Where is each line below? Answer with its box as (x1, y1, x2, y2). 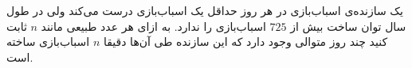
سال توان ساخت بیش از (290, 17, 406, 34)
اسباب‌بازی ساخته (6, 33, 90, 50)
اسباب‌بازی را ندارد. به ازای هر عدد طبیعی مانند (41, 17, 266, 34)
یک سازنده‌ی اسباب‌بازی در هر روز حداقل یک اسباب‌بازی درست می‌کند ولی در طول (6, 2, 403, 18)
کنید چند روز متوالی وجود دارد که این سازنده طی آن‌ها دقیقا (103, 33, 388, 50)
